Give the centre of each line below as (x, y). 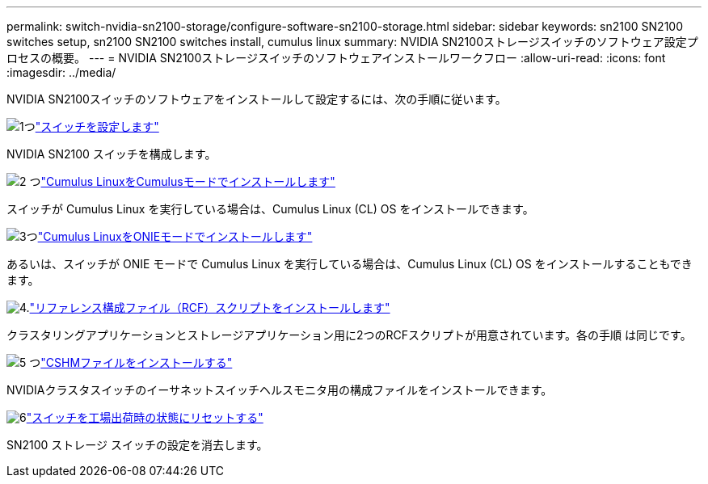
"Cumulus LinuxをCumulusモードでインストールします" (188, 181)
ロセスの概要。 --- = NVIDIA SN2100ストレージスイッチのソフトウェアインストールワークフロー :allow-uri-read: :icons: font (336, 58)
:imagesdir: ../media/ (61, 72)
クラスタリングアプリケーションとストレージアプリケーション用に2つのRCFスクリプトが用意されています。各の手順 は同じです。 (349, 335)
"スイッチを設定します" (97, 126)
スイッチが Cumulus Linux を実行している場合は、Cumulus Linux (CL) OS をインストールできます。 (270, 209)
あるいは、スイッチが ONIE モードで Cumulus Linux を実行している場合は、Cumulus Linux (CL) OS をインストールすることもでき (350, 264)
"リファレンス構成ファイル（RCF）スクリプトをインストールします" (210, 307)
